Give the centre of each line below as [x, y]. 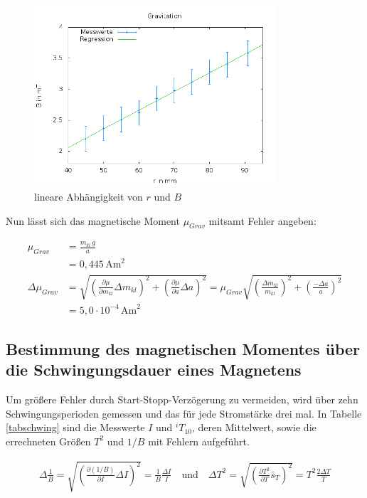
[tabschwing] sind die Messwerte [75, 427]
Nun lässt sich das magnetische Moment [93, 220]
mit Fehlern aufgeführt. [199, 441]
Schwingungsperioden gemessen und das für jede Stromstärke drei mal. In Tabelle [184, 413]
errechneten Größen [48, 441]
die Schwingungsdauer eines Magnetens [154, 370]
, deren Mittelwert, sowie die [254, 427]
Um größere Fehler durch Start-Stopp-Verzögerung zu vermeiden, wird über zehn [182, 399]
